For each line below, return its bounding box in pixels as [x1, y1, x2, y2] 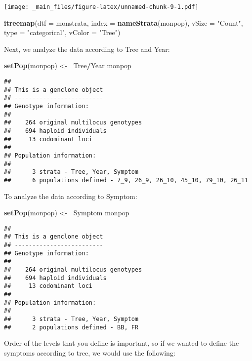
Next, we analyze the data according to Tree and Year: [4, 43, 170, 54]
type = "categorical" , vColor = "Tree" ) [4, 27, 121, 38]
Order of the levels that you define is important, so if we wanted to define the [4, 338, 239, 348]
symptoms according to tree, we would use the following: [4, 347, 175, 358]
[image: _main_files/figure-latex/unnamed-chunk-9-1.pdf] [4, 3, 199, 10]
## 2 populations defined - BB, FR [4, 323, 139, 331]
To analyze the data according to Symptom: [4, 191, 137, 201]
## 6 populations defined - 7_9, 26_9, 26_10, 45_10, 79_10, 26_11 [4, 176, 248, 184]
